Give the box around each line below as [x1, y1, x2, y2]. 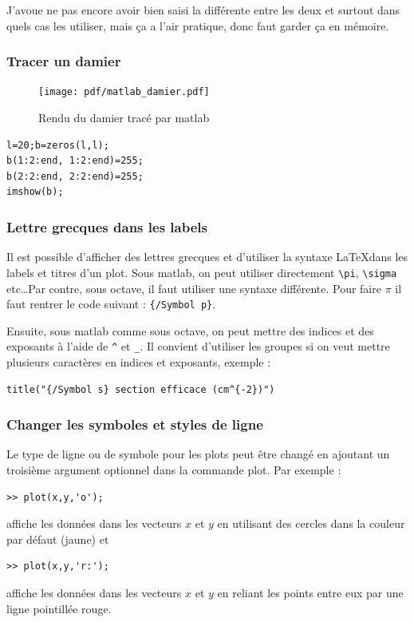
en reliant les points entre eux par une [217, 584, 404, 600]
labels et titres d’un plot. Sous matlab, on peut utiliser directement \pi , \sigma [6, 263, 397, 280]
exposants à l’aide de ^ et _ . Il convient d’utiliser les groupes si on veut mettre [6, 338, 390, 355]
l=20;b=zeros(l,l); [6, 139, 109, 151]
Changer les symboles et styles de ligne [6, 414, 263, 434]
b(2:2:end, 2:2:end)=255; [6, 170, 144, 182]
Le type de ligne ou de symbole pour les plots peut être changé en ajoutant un [6, 446, 390, 462]
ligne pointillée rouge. [6, 600, 112, 616]
